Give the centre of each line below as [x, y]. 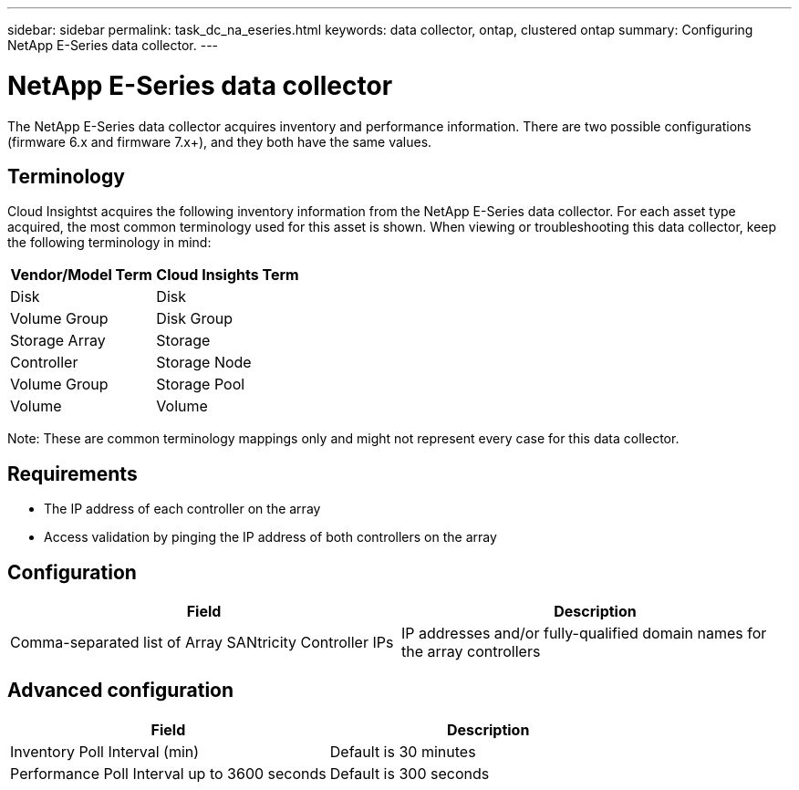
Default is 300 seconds [410, 773]
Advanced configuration [121, 691]
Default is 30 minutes [403, 751]
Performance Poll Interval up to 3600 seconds [168, 773]
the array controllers [471, 652]
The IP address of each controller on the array [182, 509]
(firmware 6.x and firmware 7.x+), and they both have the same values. [220, 141]
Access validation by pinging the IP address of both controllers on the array [270, 537]
